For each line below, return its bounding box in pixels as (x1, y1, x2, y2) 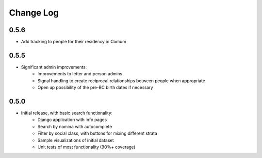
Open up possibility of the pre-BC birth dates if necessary (37, 85, 153, 90)
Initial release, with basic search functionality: (21, 110, 113, 116)
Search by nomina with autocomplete (37, 123, 112, 129)
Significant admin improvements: (21, 64, 87, 70)
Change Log (9, 7, 59, 18)
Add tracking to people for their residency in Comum (21, 39, 126, 45)
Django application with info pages (37, 117, 107, 123)
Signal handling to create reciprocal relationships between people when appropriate (37, 78, 206, 84)
